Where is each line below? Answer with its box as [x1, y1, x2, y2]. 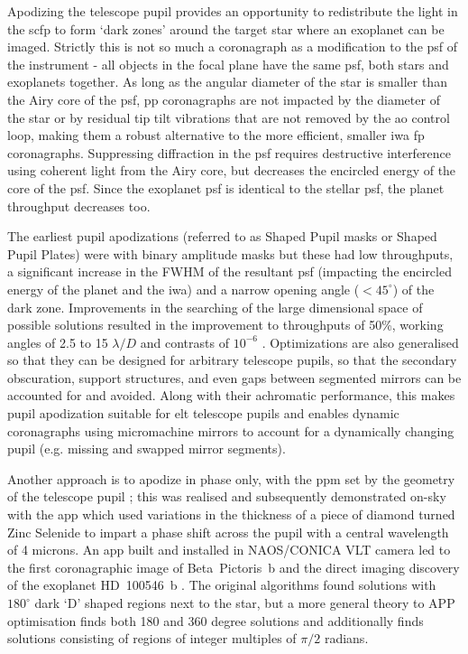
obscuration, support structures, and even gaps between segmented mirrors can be [7, 368, 462, 387]
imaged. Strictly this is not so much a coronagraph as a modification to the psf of [7, 37, 458, 56]
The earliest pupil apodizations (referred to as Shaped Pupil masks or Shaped [7, 227, 437, 246]
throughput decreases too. [7, 196, 151, 215]
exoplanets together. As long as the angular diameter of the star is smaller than [7, 72, 447, 91]
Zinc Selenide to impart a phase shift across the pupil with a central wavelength [7, 522, 449, 541]
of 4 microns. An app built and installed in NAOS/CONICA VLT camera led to [7, 540, 451, 559]
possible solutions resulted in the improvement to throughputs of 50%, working [7, 315, 444, 334]
